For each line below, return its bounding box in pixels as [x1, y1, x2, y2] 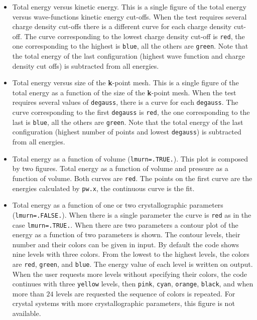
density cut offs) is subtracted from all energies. [12, 60, 159, 71]
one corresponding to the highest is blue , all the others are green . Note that [12, 41, 248, 51]
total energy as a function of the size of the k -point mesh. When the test [12, 87, 236, 97]
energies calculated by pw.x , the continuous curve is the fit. [12, 183, 195, 193]
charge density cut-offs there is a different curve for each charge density [12, 21, 232, 32]
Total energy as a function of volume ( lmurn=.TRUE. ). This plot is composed [12, 153, 248, 164]
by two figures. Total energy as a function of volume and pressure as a [12, 163, 228, 174]
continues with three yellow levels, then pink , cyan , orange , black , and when [12, 278, 253, 289]
